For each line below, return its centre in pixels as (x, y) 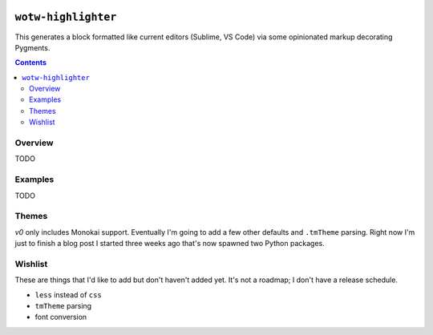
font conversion (61, 317)
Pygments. (32, 47)
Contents (31, 63)
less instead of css (68, 295)
